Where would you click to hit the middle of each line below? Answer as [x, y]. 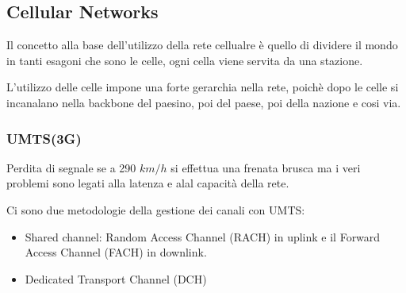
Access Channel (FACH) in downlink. [116, 252]
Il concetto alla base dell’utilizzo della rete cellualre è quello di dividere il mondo [202, 45]
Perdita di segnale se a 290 [71, 167]
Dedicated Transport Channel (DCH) [116, 278]
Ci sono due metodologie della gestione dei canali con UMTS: [156, 209]
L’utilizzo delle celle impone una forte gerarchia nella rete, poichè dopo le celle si [203, 87]
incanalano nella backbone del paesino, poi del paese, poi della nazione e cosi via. [204, 102]
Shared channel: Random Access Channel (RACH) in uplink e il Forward [203, 236]
